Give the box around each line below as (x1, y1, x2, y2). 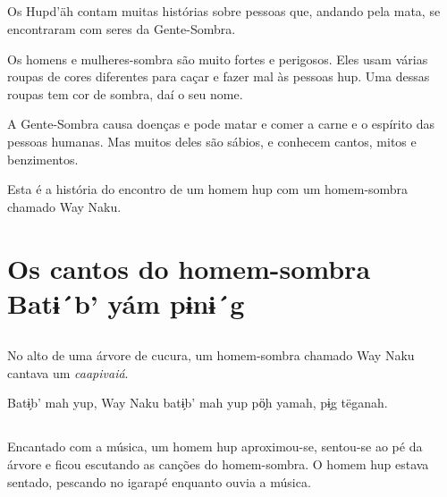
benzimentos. (7, 149, 79, 168)
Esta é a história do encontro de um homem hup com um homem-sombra (7, 180, 409, 198)
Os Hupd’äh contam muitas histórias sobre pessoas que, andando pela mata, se (7, 2, 441, 21)
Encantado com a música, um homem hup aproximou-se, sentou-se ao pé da (7, 437, 423, 456)
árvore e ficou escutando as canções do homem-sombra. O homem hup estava (7, 455, 429, 474)
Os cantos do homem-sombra (7, 249, 371, 286)
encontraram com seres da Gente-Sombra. (7, 19, 236, 38)
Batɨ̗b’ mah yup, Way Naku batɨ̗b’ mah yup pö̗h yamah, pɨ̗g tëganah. (7, 393, 388, 412)
